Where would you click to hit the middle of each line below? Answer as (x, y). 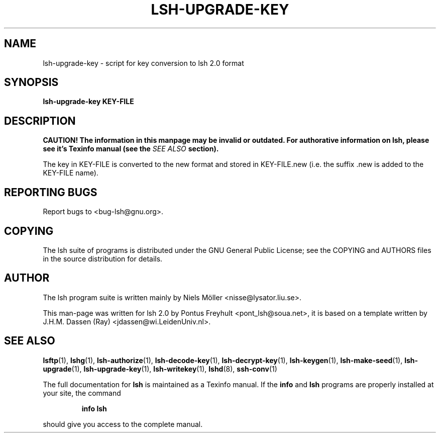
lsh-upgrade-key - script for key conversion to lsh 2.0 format (143, 63)
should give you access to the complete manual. (123, 424)
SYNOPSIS (31, 82)
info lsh (94, 408)
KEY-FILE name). (71, 173)
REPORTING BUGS (51, 192)
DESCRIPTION (40, 121)
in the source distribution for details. (103, 258)
